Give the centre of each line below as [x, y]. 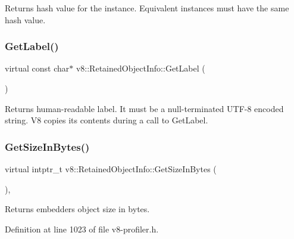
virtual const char [37, 68]
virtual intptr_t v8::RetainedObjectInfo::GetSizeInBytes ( [111, 169]
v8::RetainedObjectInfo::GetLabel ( [140, 68]
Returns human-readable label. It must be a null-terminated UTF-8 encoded [144, 108]
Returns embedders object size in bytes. [77, 209]
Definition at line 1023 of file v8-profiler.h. [82, 229]
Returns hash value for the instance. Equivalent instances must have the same [147, 8]
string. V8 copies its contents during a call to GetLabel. [107, 120]
